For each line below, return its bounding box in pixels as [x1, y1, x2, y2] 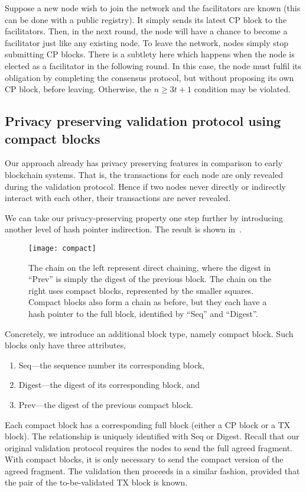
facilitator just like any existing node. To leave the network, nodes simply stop [5, 36, 288, 48]
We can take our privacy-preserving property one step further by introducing [5, 211, 283, 224]
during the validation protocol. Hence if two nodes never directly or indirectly [5, 180, 286, 192]
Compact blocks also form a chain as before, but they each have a [28, 296, 267, 308]
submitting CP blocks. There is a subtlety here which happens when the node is [5, 48, 295, 60]
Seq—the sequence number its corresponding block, [18, 358, 204, 371]
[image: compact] [28, 244, 96, 253]
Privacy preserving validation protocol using [5, 112, 281, 130]
